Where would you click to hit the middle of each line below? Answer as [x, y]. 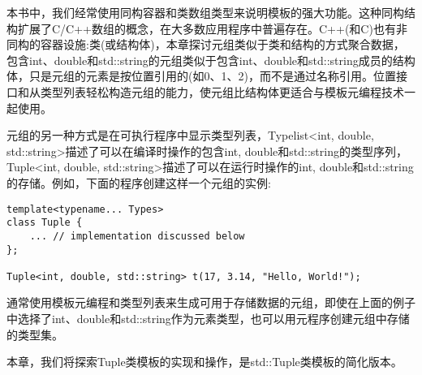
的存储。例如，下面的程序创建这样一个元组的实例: [139, 182]
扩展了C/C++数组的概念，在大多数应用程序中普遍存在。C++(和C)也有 [207, 28]
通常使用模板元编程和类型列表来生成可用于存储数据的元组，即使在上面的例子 [211, 302]
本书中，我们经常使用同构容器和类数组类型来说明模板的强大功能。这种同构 [205, 12]
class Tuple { [45, 223]
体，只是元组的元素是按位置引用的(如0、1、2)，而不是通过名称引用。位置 [201, 76]
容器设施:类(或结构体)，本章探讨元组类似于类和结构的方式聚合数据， [222, 44]
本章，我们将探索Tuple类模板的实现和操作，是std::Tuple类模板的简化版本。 [205, 362]
